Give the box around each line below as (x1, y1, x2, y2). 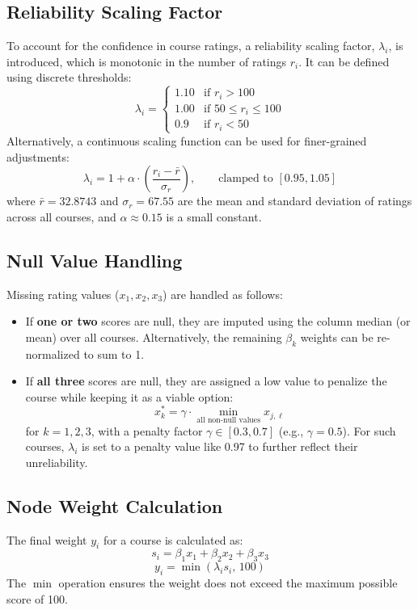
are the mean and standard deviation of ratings (177, 192, 412, 209)
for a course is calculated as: (103, 531, 243, 548)
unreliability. (25, 453, 88, 470)
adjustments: (6, 148, 70, 165)
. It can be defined (298, 53, 390, 69)
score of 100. (6, 590, 68, 607)
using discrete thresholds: (6, 69, 132, 86)
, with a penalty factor (91, 422, 203, 439)
